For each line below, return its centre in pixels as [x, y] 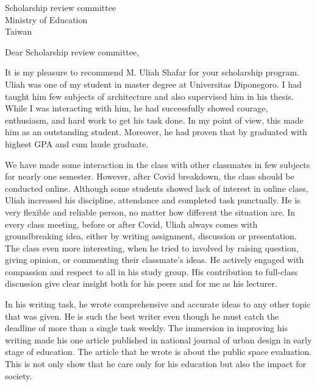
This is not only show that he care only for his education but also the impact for [156, 364]
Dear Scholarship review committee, [72, 51]
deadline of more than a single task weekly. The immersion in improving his [146, 328]
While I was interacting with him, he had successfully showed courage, [137, 108]
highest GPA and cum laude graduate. [77, 143]
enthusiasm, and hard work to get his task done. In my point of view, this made [154, 120]
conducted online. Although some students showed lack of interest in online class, [157, 188]
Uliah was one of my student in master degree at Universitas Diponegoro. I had [153, 84]
